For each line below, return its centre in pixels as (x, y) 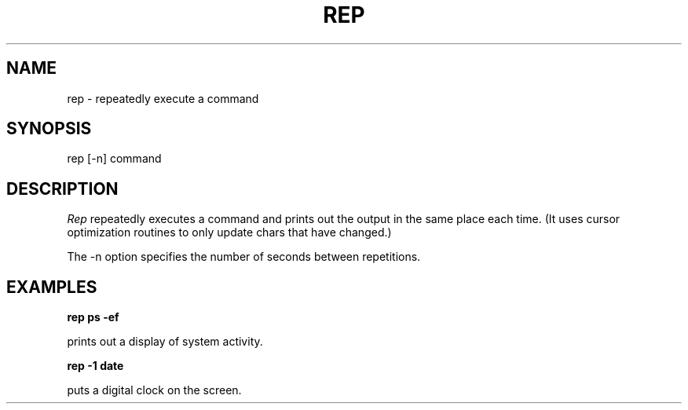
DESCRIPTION (62, 189)
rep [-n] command (114, 159)
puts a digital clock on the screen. (154, 390)
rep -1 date (95, 366)
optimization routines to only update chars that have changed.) (229, 232)
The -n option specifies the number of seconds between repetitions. (244, 257)
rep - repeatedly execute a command (163, 98)
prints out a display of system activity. (165, 342)
